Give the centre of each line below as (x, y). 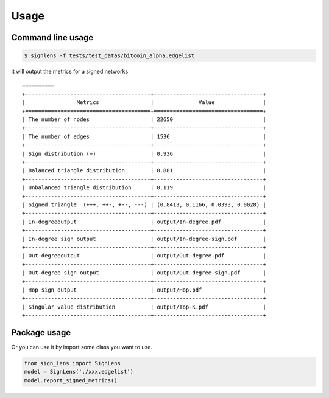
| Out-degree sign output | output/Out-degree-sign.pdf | (144, 273)
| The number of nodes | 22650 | (144, 120)
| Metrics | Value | (144, 103)
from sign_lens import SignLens (73, 363)
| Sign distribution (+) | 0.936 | (144, 153)
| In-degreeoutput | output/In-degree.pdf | (144, 222)
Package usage (41, 333)
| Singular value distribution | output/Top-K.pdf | (144, 307)
